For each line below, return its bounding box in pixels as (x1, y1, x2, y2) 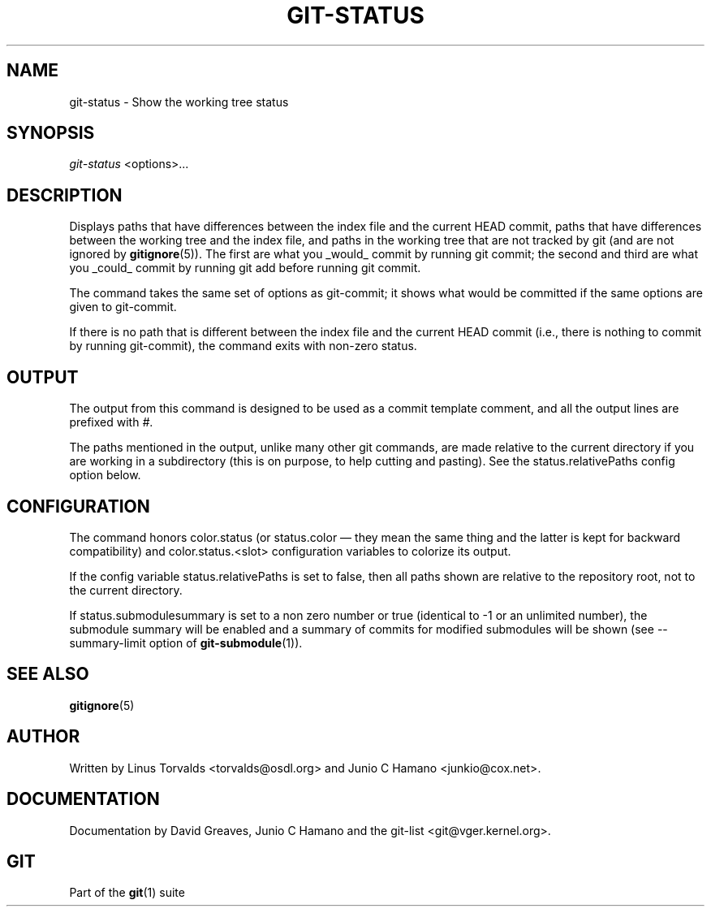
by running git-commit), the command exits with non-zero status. (69, 339, 417, 353)
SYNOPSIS (6, 123, 95, 144)
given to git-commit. (69, 300, 177, 314)
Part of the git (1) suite (69, 885, 185, 900)
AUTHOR (6, 726, 80, 747)
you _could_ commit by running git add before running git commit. (69, 261, 421, 275)
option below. (69, 468, 141, 482)
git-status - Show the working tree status (69, 94, 289, 109)
